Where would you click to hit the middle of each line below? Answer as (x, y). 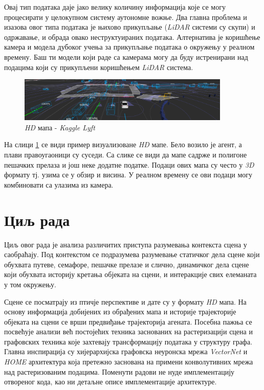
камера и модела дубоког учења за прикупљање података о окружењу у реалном (129, 47)
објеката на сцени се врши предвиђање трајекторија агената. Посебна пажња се (128, 321)
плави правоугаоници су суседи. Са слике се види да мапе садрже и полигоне (126, 155)
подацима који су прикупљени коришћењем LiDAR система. (99, 67)
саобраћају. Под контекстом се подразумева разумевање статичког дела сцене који (132, 254)
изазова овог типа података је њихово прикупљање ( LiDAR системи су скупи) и (130, 27)
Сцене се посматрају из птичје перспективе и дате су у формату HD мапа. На (125, 301)
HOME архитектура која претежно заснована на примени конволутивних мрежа (129, 362)
